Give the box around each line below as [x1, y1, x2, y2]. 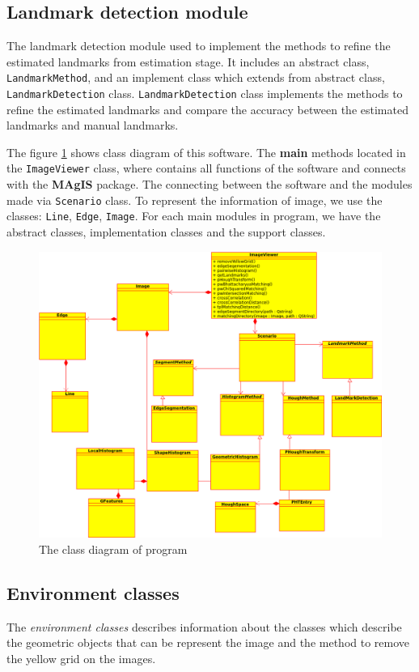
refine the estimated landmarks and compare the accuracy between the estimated [6, 100, 408, 117]
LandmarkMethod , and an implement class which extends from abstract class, [6, 69, 385, 86]
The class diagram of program [39, 540, 188, 557]
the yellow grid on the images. [6, 649, 156, 666]
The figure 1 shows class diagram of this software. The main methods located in [6, 143, 406, 160]
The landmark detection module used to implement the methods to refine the [6, 37, 391, 54]
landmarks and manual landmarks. [6, 117, 179, 134]
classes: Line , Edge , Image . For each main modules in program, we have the [6, 207, 381, 224]
